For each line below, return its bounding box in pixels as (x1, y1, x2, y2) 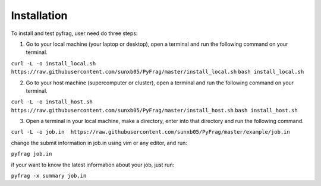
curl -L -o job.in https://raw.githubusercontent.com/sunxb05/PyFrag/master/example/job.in (11, 128, 291, 135)
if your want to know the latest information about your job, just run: (11, 161, 175, 168)
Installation (11, 9, 68, 22)
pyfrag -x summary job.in (11, 172, 87, 179)
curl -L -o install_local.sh (11, 60, 96, 67)
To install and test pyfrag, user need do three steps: (11, 30, 138, 37)
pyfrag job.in (11, 150, 52, 157)
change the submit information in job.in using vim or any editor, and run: (11, 139, 187, 146)
